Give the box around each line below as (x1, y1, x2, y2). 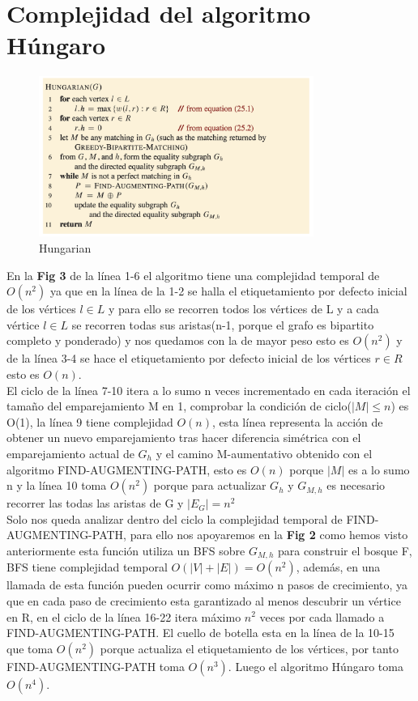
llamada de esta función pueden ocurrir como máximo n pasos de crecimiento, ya (6, 576, 408, 593)
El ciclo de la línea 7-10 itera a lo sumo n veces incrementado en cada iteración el (6, 381, 411, 398)
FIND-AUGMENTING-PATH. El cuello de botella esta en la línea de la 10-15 (6, 624, 395, 641)
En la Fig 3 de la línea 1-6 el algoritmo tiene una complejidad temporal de (6, 266, 380, 283)
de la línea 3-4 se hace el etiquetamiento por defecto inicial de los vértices (6, 350, 371, 367)
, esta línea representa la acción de (211, 413, 383, 430)
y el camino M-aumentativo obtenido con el (156, 444, 373, 461)
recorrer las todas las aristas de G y (6, 495, 184, 512)
